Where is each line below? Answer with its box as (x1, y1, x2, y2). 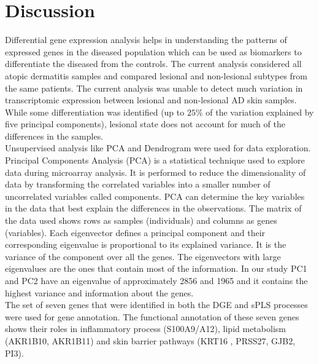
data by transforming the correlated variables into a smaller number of (5, 178, 271, 191)
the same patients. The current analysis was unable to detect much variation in (5, 81, 303, 94)
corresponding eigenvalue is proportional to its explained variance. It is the (5, 238, 286, 251)
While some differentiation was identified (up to (5, 105, 185, 118)
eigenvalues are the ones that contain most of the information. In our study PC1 (5, 262, 307, 275)
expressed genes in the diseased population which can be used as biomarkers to (5, 45, 302, 58)
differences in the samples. (5, 129, 104, 142)
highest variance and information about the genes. (5, 286, 194, 299)
